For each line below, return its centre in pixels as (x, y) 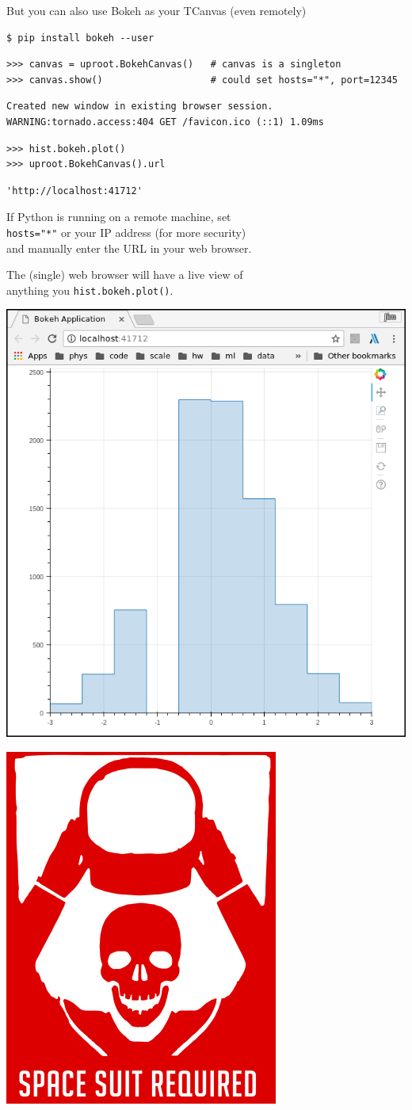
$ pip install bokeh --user (80, 38)
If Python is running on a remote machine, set (119, 217)
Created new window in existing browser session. (140, 107)
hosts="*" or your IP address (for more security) (126, 232)
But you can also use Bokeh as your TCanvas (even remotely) (156, 10)
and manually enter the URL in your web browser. (129, 248)
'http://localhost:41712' (74, 191)
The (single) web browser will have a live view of (125, 275)
